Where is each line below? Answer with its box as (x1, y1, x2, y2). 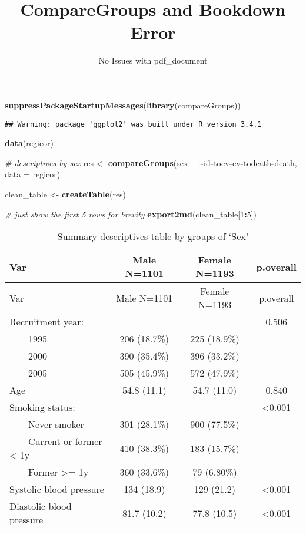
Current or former (28, 434, 102, 449)
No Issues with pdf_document (98, 54, 208, 67)
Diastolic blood (9, 499, 72, 513)
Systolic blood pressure (9, 482, 104, 496)
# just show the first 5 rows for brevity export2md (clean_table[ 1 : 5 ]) (5, 207, 257, 220)
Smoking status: (9, 400, 75, 414)
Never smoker (28, 417, 84, 431)
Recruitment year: (9, 315, 84, 329)
